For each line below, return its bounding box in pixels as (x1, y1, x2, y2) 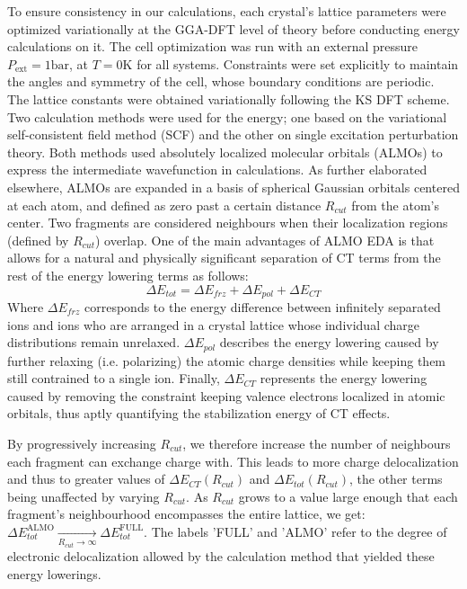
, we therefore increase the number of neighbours (182, 433, 451, 452)
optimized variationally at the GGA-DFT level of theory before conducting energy (7, 19, 460, 38)
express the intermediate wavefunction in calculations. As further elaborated (7, 160, 427, 179)
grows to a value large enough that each (238, 486, 458, 505)
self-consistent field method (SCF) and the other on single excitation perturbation (7, 125, 459, 144)
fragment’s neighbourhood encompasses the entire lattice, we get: (7, 504, 366, 523)
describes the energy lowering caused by (219, 333, 439, 352)
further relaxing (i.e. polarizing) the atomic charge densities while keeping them (7, 351, 446, 370)
